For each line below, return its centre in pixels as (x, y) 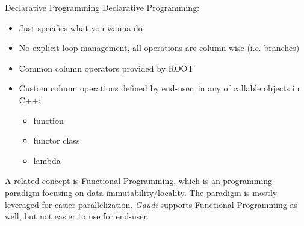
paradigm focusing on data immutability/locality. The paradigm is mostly (141, 192)
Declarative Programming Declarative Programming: (102, 7)
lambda (47, 160)
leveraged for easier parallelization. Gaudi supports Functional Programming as (151, 204)
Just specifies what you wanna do (81, 27)
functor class (57, 140)
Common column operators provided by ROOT (106, 68)
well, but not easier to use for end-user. (77, 216)
